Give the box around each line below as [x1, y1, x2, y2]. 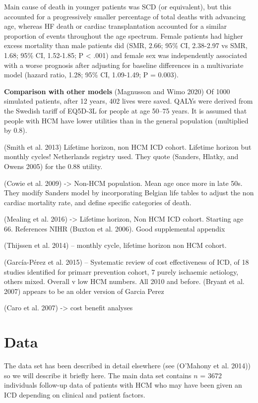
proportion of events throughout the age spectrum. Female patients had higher [4, 30, 243, 41]
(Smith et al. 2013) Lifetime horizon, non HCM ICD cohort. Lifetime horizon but [4, 141, 252, 152]
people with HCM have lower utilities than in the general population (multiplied [4, 115, 249, 125]
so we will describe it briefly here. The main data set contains [4, 370, 192, 380]
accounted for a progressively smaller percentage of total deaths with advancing [4, 11, 246, 21]
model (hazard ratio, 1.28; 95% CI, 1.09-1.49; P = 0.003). [4, 69, 179, 80]
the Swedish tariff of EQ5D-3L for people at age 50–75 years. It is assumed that [4, 105, 247, 115]
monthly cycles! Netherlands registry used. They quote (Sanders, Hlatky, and [4, 151, 239, 162]
